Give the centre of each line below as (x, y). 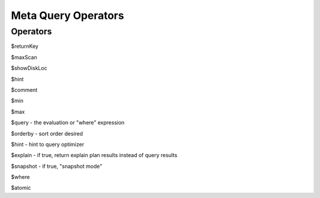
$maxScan (24, 57)
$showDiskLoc (29, 68)
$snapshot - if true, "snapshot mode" (57, 166)
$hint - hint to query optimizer (47, 144)
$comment (24, 90)
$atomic (21, 188)
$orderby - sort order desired (47, 133)
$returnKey (25, 46)
